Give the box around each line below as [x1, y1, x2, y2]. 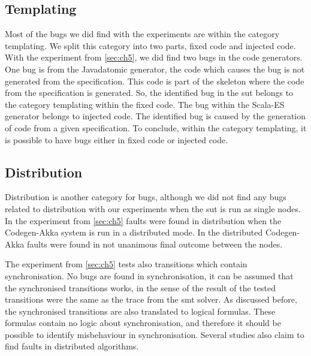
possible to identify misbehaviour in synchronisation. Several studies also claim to [5, 328, 304, 340]
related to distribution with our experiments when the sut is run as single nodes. [5, 202, 301, 215]
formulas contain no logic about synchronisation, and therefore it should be [5, 316, 281, 329]
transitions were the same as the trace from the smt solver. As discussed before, [5, 293, 297, 306]
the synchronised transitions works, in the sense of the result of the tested [5, 281, 276, 294]
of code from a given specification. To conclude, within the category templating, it [5, 121, 307, 134]
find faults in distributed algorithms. [5, 340, 139, 352]
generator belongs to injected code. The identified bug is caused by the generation [5, 110, 306, 122]
